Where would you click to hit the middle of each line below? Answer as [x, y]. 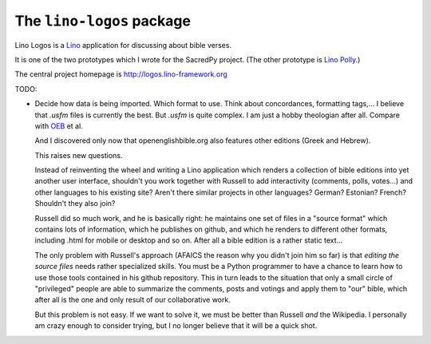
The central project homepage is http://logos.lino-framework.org [121, 74]
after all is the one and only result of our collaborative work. [132, 300]
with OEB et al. [59, 126]
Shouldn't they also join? [75, 204]
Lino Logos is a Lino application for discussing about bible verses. [123, 45]
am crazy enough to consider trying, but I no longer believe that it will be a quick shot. [176, 326]
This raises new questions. [79, 155]
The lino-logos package [103, 21]
